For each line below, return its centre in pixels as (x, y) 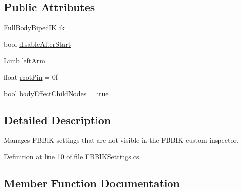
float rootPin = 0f (31, 76)
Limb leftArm (24, 60)
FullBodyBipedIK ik (34, 28)
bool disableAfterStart (37, 44)
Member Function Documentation (92, 182)
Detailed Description (58, 119)
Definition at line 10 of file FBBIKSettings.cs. (73, 156)
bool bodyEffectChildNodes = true (56, 93)
